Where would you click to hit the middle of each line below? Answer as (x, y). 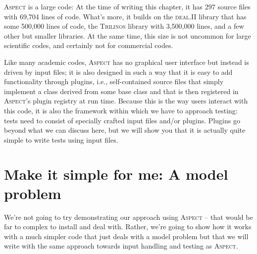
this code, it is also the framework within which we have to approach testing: (121, 110)
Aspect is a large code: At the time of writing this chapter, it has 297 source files (127, 6)
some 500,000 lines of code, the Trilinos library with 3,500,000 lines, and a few (124, 26)
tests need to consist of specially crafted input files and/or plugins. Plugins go (122, 120)
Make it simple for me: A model (116, 174)
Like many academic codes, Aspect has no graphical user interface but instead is (127, 62)
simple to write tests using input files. (61, 139)
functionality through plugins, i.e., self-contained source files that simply (114, 81)
